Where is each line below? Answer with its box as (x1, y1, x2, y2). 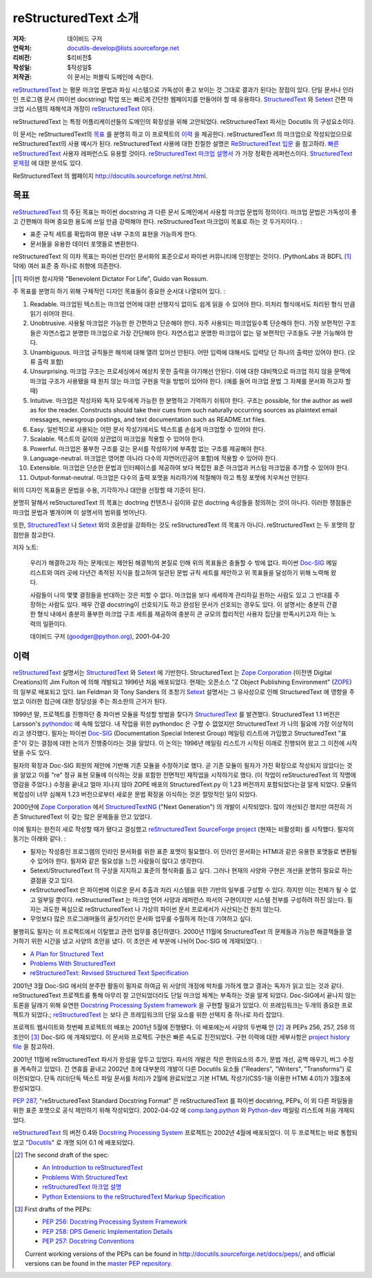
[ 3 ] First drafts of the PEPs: (14, 1205, 92, 1213)
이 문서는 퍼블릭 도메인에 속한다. (67, 73, 154, 81)
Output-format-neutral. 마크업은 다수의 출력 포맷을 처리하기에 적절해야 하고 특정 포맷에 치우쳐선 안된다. (30, 473, 310, 481)
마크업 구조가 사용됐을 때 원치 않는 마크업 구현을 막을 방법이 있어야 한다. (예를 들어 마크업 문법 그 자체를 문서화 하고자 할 (30, 377, 351, 385)
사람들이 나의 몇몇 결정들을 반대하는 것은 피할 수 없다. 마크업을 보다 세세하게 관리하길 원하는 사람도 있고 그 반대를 (30, 591, 333, 599)
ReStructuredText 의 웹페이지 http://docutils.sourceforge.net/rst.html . (12, 171, 208, 180)
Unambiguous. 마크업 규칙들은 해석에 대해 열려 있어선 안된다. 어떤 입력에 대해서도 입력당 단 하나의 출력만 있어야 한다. (30, 348, 347, 356)
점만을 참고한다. (12, 530, 56, 538)
